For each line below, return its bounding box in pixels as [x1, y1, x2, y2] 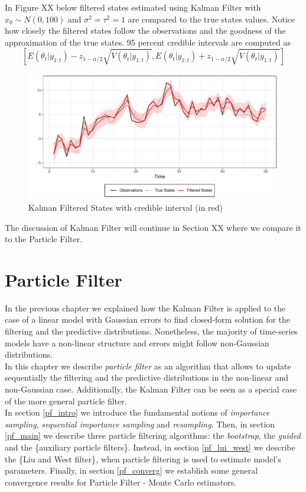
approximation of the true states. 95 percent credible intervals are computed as [5, 36, 291, 48]
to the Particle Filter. [5, 233, 83, 245]
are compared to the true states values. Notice [128, 12, 295, 25]
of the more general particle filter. [5, 394, 127, 407]
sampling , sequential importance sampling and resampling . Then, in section [5, 417, 275, 430]
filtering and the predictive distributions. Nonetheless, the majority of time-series [5, 325, 298, 337]
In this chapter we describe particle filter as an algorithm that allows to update [5, 359, 291, 372]
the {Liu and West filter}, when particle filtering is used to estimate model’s [5, 452, 281, 465]
